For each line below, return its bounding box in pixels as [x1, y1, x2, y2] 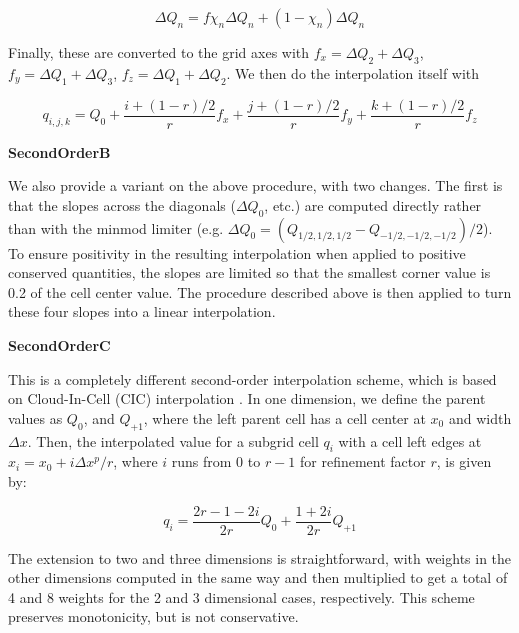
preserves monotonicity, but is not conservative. [8, 606, 299, 627]
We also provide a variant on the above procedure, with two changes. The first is [8, 175, 503, 196]
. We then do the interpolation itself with [226, 62, 480, 83]
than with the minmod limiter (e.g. [8, 217, 224, 238]
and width [448, 407, 512, 428]
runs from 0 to [171, 451, 261, 472]
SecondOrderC [8, 335, 111, 356]
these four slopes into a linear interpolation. [8, 301, 276, 322]
